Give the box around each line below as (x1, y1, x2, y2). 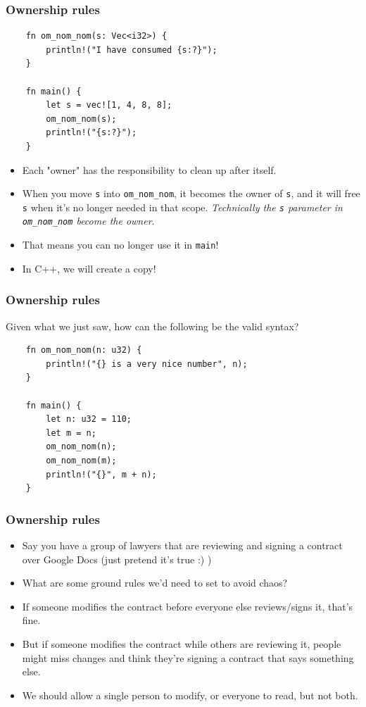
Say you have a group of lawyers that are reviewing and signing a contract (22, 537, 343, 552)
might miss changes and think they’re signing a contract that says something (22, 650, 354, 665)
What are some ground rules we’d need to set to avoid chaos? (22, 575, 288, 590)
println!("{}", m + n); (46, 469, 157, 480)
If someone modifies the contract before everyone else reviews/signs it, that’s (22, 599, 353, 613)
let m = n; (46, 427, 96, 438)
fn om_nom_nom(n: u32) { (25, 345, 142, 356)
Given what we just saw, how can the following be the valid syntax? (6, 318, 299, 333)
